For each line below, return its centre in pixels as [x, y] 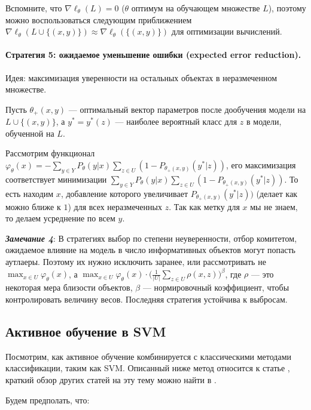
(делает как [277, 193]
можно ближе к [33, 206]
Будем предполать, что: [48, 400]
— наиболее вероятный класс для [176, 121]
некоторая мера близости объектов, [69, 287]
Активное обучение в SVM [86, 331]
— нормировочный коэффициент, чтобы [216, 287]
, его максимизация [261, 165]
